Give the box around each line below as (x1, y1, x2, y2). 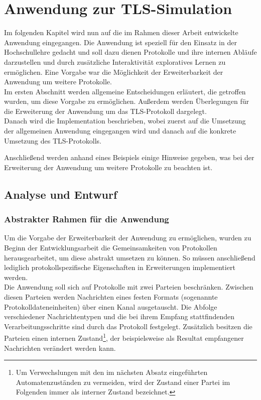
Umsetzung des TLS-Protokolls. (4, 135, 101, 146)
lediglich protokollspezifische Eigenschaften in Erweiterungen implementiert (4, 262, 235, 273)
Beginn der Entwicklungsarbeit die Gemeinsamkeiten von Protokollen (4, 242, 217, 253)
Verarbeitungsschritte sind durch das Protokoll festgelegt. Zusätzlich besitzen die (4, 321, 252, 331)
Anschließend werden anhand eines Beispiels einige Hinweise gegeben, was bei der (4, 152, 254, 163)
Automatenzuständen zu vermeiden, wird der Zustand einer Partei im (16, 376, 230, 387)
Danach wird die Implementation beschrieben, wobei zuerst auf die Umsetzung (4, 115, 246, 126)
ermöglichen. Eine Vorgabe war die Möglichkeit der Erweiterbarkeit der (4, 66, 223, 77)
